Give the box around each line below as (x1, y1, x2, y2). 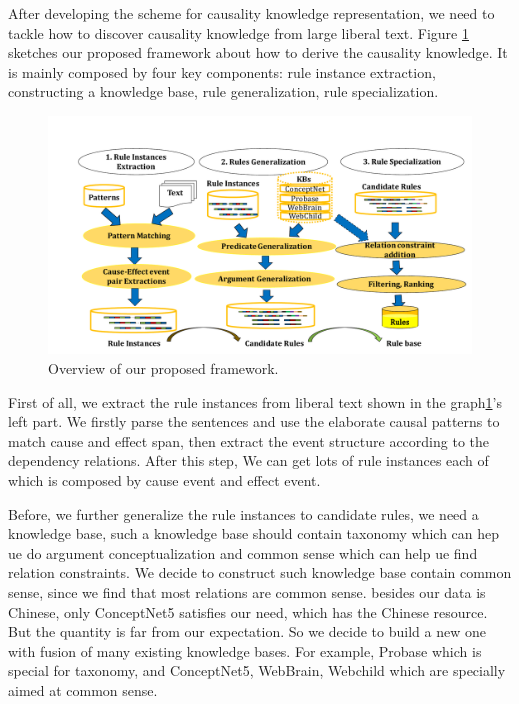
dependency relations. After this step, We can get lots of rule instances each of (8, 450, 489, 471)
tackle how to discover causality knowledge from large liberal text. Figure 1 (8, 22, 469, 43)
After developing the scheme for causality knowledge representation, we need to (8, 3, 495, 23)
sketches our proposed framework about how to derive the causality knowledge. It (8, 42, 508, 63)
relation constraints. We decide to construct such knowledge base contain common (8, 562, 512, 583)
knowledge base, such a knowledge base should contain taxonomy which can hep (8, 523, 500, 544)
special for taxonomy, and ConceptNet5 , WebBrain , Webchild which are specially (8, 660, 506, 681)
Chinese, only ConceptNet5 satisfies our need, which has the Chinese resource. (8, 601, 488, 622)
